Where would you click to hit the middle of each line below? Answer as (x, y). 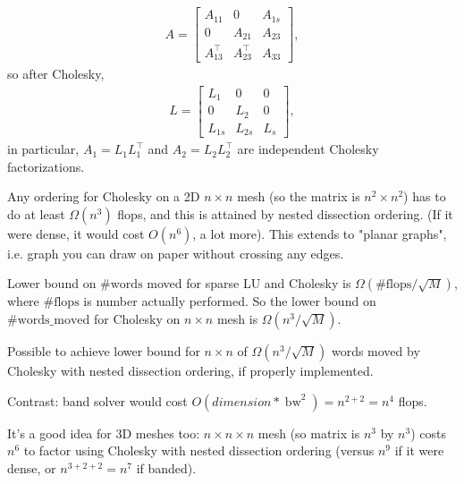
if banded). (166, 467)
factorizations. (46, 166)
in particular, (43, 149)
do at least (36, 213)
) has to (425, 196)
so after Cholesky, (56, 73)
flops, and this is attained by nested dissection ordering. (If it (285, 213)
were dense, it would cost (76, 233)
